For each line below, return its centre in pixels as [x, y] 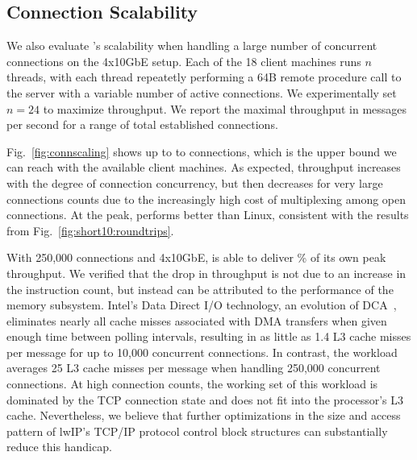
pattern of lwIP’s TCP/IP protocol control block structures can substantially [197, 431]
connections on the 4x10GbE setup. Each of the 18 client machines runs [184, 61]
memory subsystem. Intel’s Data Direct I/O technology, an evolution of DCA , [202, 305]
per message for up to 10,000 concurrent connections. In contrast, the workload [202, 352]
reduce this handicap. [59, 447]
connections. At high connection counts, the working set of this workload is [192, 384]
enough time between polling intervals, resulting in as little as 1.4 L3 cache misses [209, 336]
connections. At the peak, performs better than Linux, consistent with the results [208, 215]
